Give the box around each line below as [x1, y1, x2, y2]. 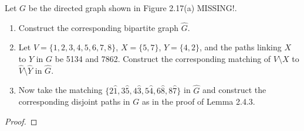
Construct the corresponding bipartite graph [18, 21, 179, 33]
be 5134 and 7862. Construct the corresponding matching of [55, 53, 271, 64]
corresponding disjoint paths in [18, 95, 130, 108]
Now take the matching [18, 84, 103, 96]
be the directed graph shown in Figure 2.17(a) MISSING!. [28, 2, 237, 13]
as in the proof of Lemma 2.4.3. [141, 95, 255, 108]
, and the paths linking [199, 41, 282, 53]
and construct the [202, 84, 266, 96]
